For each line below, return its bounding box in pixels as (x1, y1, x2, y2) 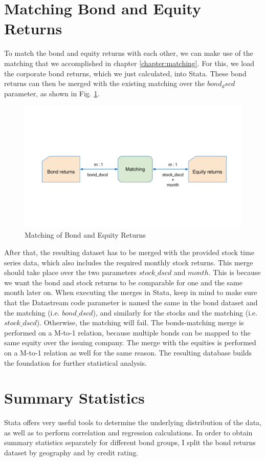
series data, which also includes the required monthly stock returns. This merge (4, 257, 253, 267)
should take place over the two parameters (4, 267, 137, 278)
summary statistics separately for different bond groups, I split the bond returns (4, 437, 256, 448)
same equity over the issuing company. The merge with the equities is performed (4, 337, 256, 348)
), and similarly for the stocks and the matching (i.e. (93, 307, 258, 318)
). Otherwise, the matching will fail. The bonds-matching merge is (36, 317, 244, 328)
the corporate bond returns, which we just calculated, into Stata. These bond (4, 68, 247, 78)
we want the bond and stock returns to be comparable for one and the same (4, 277, 242, 287)
